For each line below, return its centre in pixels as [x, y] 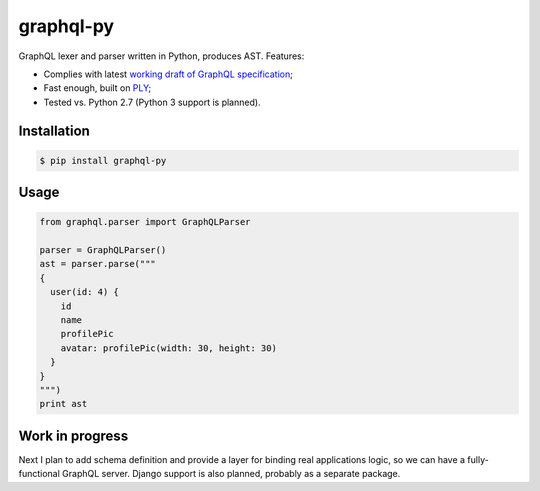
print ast [63, 404]
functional [39, 474]
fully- [477, 459]
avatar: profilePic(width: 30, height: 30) [168, 348]
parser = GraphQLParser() [103, 250]
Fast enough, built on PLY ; [97, 88]
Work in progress [73, 435]
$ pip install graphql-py [103, 160]
